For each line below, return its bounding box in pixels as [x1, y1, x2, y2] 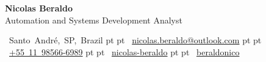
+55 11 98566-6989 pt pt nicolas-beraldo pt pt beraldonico [9, 45, 240, 58]
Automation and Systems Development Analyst [5, 13, 182, 26]
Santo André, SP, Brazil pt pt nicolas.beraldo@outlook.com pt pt [9, 34, 262, 46]
